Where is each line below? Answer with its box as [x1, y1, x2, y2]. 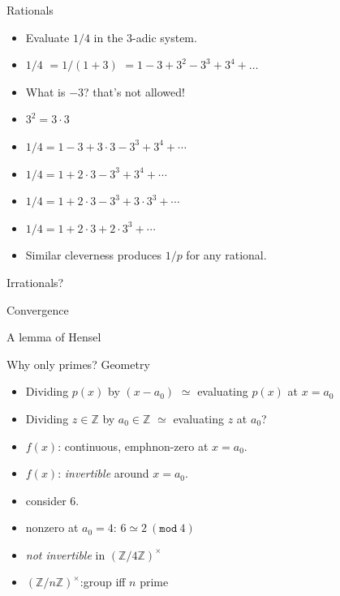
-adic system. [132, 28, 197, 45]
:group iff [80, 573, 126, 590]
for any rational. [186, 247, 267, 264]
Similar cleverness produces [25, 247, 161, 264]
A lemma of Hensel [6, 328, 101, 345]
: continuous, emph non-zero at [58, 437, 209, 454]
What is [25, 83, 66, 100]
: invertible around [58, 465, 149, 482]
